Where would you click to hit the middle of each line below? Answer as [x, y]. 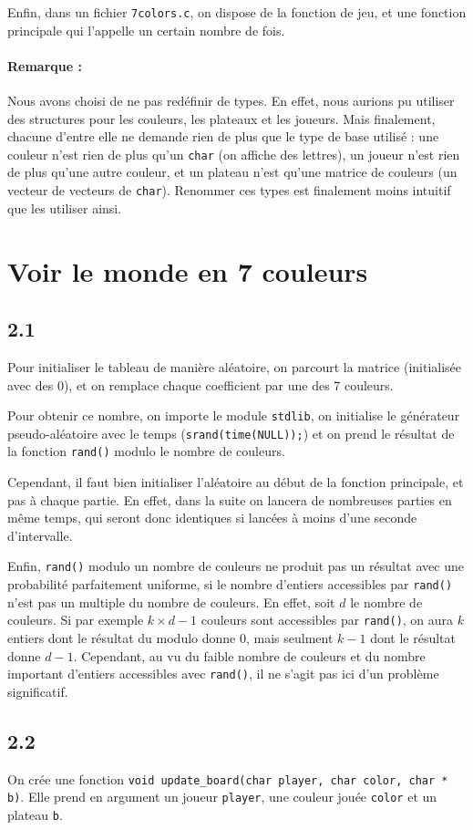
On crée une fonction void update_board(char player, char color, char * [228, 778]
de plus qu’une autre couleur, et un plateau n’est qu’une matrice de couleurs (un [232, 172]
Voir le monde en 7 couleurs [188, 270]
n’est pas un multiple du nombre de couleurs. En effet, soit [171, 602]
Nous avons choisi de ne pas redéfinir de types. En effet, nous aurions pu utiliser [231, 101]
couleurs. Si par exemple [76, 620]
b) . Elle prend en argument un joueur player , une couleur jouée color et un [222, 797]
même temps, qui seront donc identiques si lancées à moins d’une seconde [212, 518]
